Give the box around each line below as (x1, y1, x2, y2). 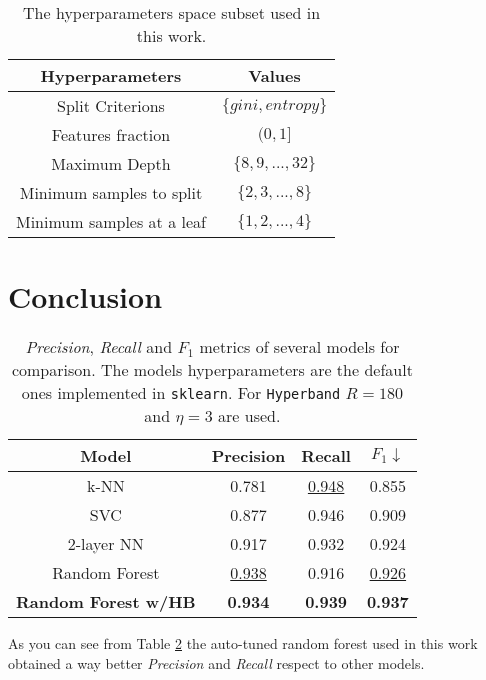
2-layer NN (67, 532, 144, 556)
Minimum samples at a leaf (16, 210, 206, 233)
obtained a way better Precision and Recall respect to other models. (8, 652, 425, 673)
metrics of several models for (199, 335, 400, 359)
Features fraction (51, 123, 171, 146)
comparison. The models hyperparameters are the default (11, 358, 413, 382)
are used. (218, 404, 281, 428)
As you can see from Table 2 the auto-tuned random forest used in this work (8, 633, 478, 654)
